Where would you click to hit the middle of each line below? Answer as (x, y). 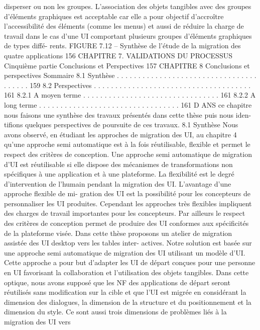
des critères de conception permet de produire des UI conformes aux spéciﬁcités (126, 223)
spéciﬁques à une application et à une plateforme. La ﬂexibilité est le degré (119, 174)
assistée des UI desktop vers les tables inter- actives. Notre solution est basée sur (128, 243)
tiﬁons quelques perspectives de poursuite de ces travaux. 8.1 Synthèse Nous (121, 125)
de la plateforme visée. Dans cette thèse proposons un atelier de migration (118, 233)
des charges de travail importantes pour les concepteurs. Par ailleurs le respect (125, 213)
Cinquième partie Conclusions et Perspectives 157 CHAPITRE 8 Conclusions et (127, 65)
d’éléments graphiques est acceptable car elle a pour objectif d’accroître (114, 16)
